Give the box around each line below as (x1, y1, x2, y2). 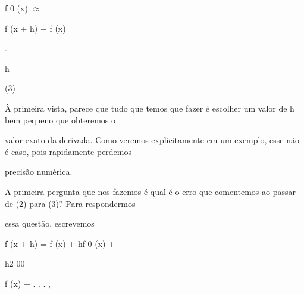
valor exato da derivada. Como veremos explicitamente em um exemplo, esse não (5, 134, 299, 146)
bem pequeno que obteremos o (5, 113, 115, 126)
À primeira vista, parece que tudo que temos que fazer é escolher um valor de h (5, 101, 294, 114)
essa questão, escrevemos (5, 217, 95, 230)
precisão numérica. (5, 165, 73, 178)
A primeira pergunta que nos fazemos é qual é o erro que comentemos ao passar (5, 185, 296, 197)
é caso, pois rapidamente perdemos (5, 145, 132, 157)
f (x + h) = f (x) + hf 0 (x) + (5, 237, 115, 249)
